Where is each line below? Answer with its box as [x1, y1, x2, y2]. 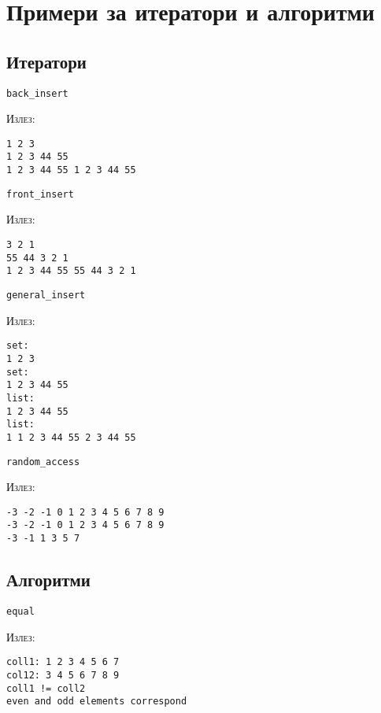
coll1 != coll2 [6, 682, 86, 694]
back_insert [6, 87, 68, 99]
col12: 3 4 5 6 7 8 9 [6, 669, 120, 681]
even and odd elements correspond [6, 696, 187, 707]
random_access [6, 456, 80, 467]
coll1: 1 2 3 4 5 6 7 [6, 656, 120, 668]
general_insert [6, 290, 86, 301]
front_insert [6, 188, 74, 200]
